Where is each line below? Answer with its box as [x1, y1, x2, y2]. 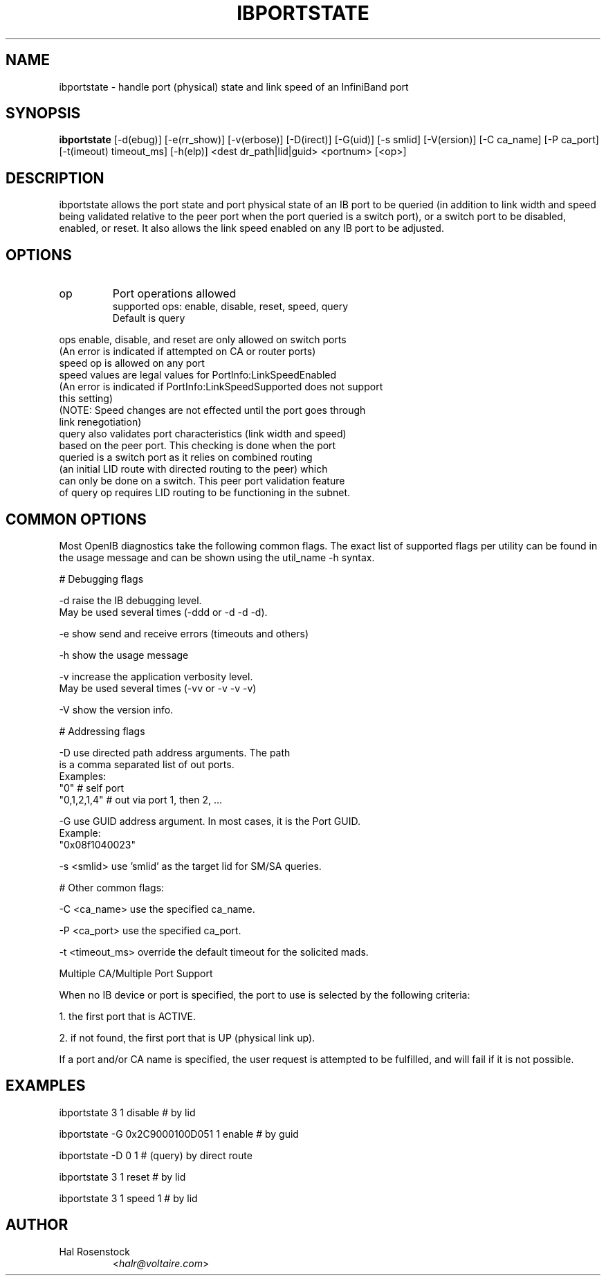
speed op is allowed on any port [59, 357, 205, 370]
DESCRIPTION [6, 169, 104, 187]
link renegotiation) [59, 416, 142, 428]
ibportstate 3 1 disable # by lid [59, 1106, 196, 1118]
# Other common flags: [59, 881, 165, 893]
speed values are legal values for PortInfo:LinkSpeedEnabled [59, 369, 337, 381]
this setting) [59, 392, 113, 405]
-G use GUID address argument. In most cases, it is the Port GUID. [59, 815, 361, 827]
